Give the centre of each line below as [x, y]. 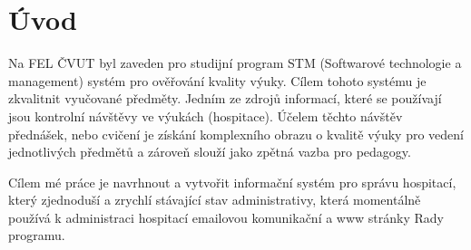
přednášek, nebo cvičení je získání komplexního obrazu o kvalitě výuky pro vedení [236, 134]
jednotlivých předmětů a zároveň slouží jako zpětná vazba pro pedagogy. [210, 152]
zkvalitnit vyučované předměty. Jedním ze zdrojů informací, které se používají [225, 98]
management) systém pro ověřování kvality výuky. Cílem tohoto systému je [217, 80]
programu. [37, 235]
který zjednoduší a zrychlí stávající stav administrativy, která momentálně [215, 200]
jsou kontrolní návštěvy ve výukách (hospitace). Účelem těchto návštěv [206, 115]
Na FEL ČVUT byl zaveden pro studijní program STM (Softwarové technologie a [235, 63]
